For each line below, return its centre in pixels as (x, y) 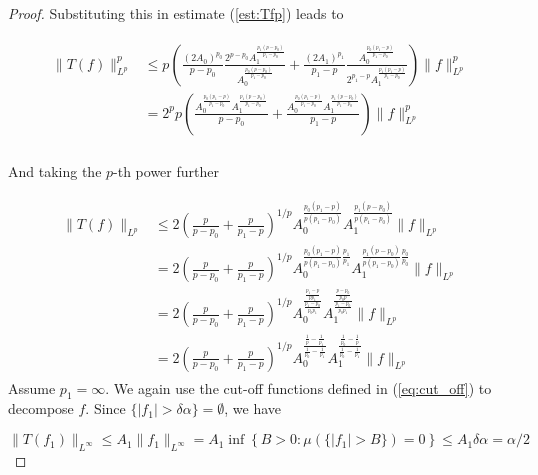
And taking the (55, 170)
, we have (253, 408)
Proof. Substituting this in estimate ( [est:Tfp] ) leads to (176, 13)
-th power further (166, 170)
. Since (105, 408)
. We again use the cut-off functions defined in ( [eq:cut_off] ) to (298, 387)
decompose (41, 408)
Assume (32, 387)
